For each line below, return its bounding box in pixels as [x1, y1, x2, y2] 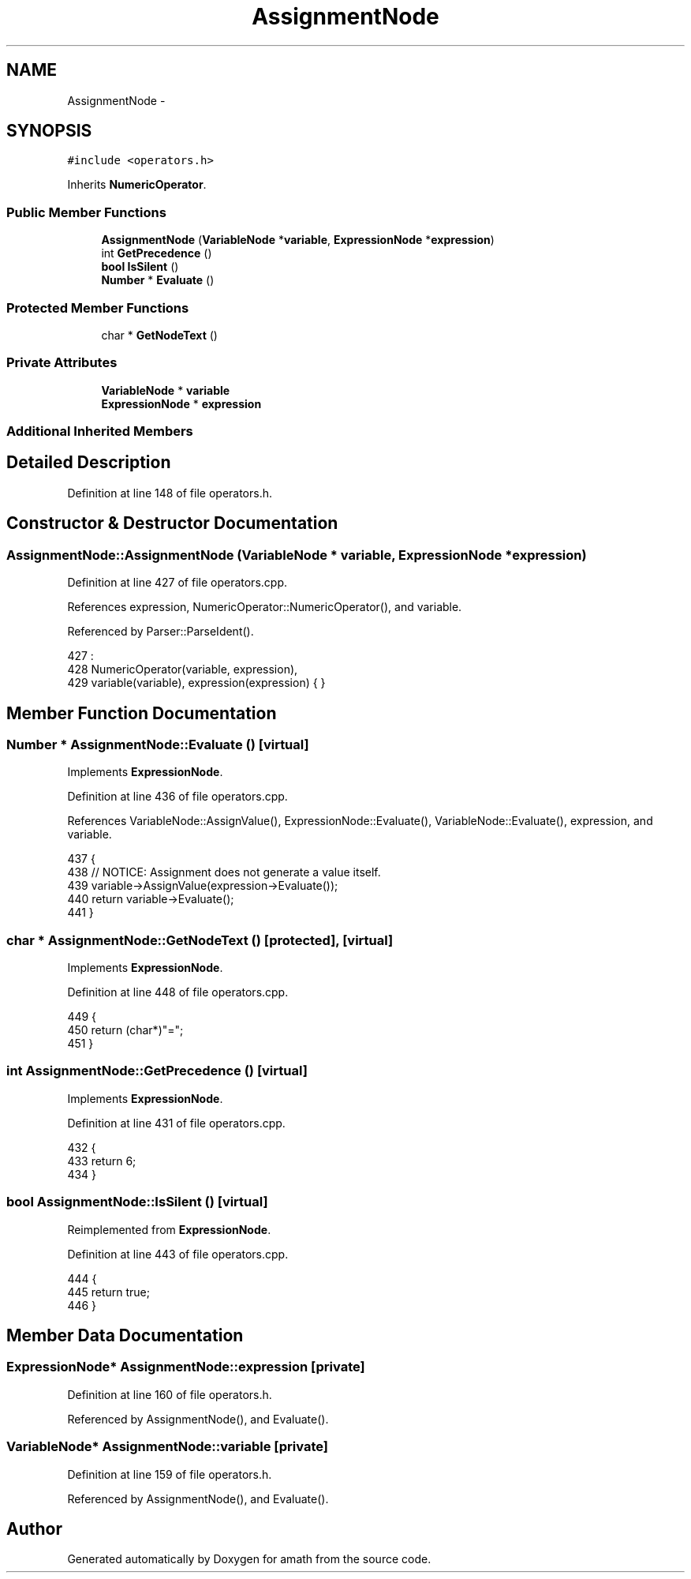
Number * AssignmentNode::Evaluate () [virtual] [6, 736, 309, 752]
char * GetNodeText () [101, 328, 218, 342]
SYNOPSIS [6, 121, 92, 141]
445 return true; [67, 1285, 150, 1299]
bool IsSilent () [101, 260, 179, 274]
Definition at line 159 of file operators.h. [67, 1467, 272, 1481]
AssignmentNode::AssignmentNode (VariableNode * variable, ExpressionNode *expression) [6, 546, 587, 563]
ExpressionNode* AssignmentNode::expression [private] [6, 1359, 365, 1375]
